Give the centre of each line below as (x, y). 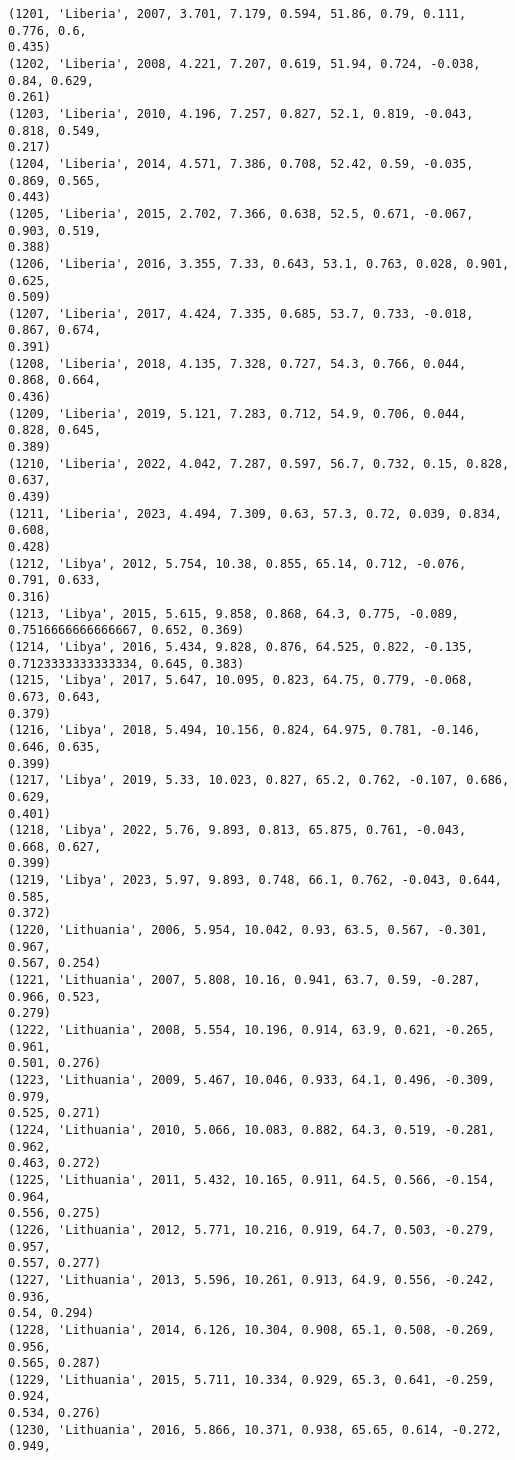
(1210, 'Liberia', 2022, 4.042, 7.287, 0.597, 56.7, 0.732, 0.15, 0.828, (259, 463)
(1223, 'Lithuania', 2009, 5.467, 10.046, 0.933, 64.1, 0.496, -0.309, (251, 1080)
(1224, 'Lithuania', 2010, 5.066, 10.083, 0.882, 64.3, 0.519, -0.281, (251, 1129)
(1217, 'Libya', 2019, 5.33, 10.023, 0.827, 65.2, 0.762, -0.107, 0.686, (259, 780)
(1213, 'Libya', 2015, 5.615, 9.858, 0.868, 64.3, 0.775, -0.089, (234, 613)
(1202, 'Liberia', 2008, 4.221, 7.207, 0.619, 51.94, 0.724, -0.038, (244, 63)
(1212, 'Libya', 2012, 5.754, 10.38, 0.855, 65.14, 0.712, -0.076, (237, 563)
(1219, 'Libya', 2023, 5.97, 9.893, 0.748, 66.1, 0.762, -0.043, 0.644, (255, 880)
